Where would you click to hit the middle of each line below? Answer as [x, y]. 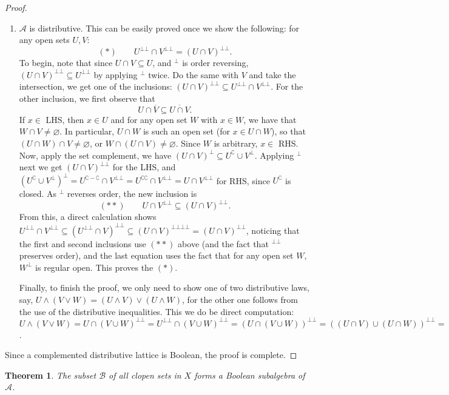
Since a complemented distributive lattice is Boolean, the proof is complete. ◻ [151, 355]
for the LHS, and [144, 167]
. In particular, [87, 131]
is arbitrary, [236, 143]
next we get [41, 167]
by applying [116, 74]
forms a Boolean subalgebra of [250, 375]
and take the [272, 74]
